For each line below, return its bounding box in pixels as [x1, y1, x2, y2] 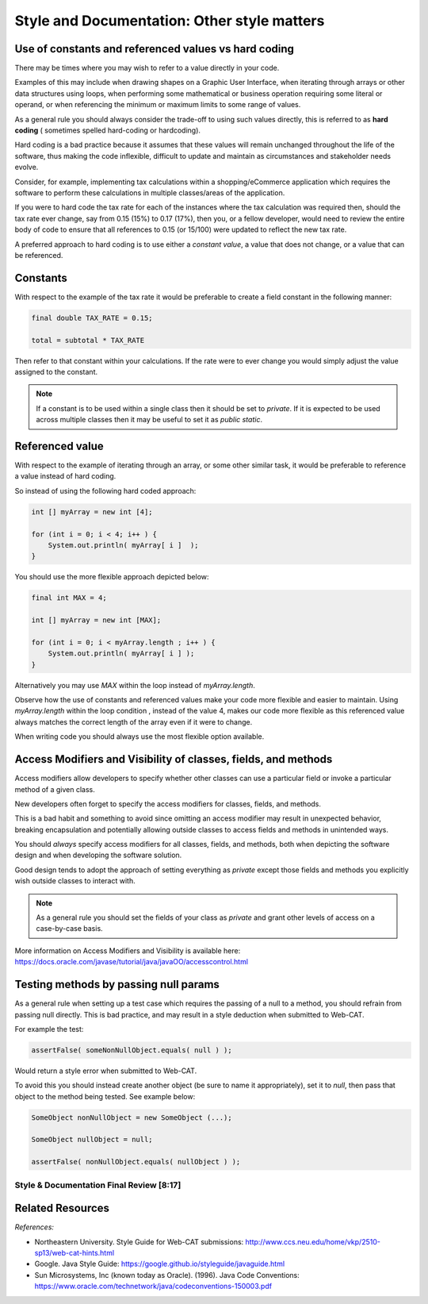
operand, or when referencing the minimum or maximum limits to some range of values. [14, 100, 301, 110]
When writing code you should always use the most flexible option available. [14, 732, 265, 741]
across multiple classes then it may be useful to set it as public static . [36, 415, 263, 425]
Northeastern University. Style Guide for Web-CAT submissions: [34, 1237, 244, 1246]
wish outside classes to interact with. [14, 876, 136, 886]
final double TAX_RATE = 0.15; [31, 313, 154, 322]
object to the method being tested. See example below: [14, 1091, 196, 1101]
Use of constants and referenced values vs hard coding [14, 42, 295, 56]
